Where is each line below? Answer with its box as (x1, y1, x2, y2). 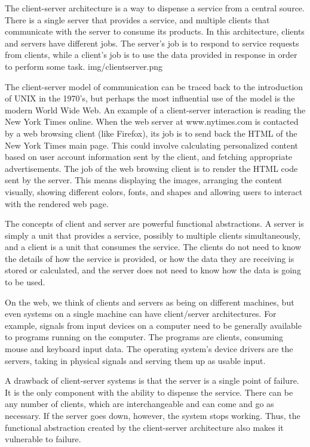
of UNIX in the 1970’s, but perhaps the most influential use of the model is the (5, 92, 295, 104)
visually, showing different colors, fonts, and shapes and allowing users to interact (5, 185, 303, 198)
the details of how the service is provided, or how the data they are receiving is (5, 252, 294, 264)
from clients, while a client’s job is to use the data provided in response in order (5, 48, 297, 61)
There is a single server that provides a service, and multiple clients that (5, 13, 270, 26)
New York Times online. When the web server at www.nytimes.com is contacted (5, 115, 299, 128)
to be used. (5, 276, 45, 288)
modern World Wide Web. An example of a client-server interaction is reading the (5, 103, 306, 116)
